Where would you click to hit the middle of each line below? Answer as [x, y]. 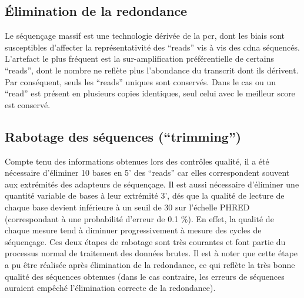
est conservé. [28, 104]
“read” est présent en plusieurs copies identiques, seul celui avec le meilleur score [150, 93]
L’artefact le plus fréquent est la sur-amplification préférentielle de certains [140, 58]
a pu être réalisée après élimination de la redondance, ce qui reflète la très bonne [150, 264]
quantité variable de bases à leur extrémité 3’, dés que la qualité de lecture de [145, 195]
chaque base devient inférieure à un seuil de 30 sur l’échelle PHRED [127, 207]
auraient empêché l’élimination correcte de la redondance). [110, 288]
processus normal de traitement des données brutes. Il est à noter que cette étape [151, 253]
